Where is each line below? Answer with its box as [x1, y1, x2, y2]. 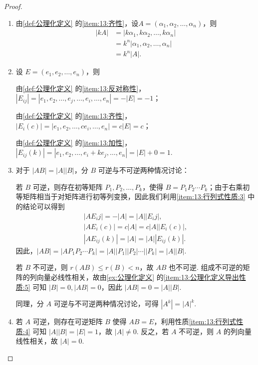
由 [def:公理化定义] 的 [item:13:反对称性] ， [15, 83, 146, 93]
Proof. [4, 1, 22, 11]
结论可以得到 [22, 201, 65, 212]
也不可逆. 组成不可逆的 [169, 262, 243, 272]
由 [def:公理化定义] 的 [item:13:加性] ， [15, 137, 132, 147]
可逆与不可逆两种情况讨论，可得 [53, 298, 159, 309]
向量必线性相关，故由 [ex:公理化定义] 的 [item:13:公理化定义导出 [36, 271, 239, 282]
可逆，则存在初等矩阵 [32, 181, 103, 192]
